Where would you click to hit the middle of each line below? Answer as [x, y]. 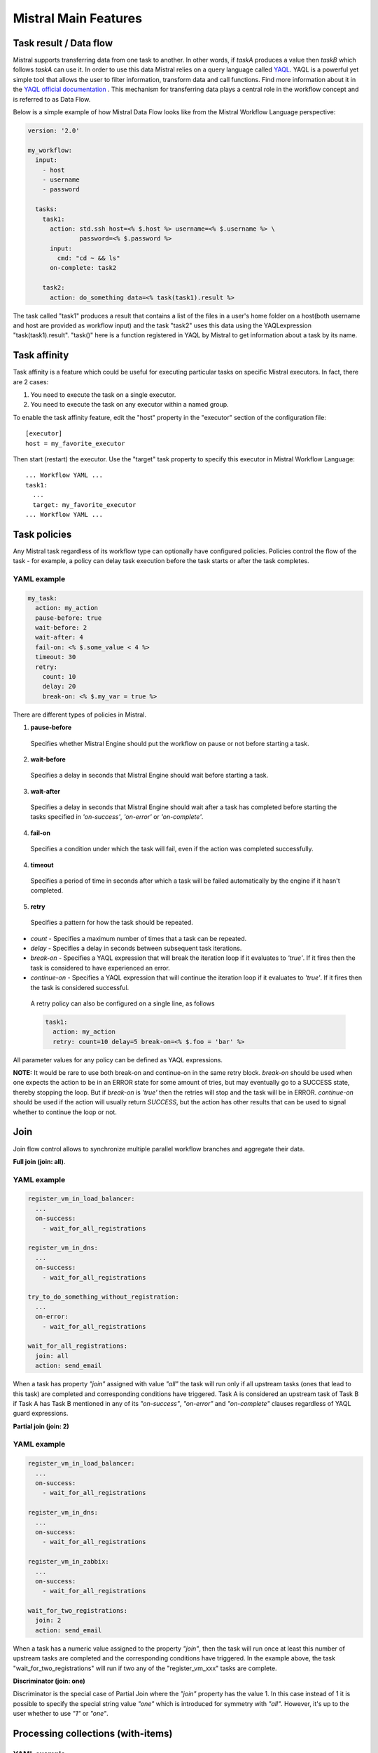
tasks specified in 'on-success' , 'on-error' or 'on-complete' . [117, 817]
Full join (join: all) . [39, 1161]
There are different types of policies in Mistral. [80, 715]
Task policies [42, 534]
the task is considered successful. [80, 987]
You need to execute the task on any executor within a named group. [129, 405]
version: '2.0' [54, 131]
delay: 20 [59, 686]
